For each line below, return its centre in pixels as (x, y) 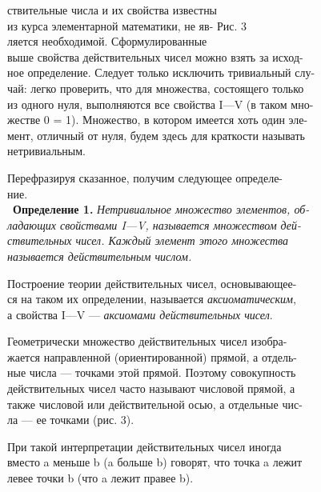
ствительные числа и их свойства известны (112, 10)
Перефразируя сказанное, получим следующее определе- (145, 177)
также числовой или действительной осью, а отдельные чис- (155, 404)
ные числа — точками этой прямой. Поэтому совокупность (152, 372)
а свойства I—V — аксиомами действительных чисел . (140, 314)
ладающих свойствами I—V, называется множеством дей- (154, 224)
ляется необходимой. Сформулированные (107, 41)
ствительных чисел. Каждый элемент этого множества (148, 240)
